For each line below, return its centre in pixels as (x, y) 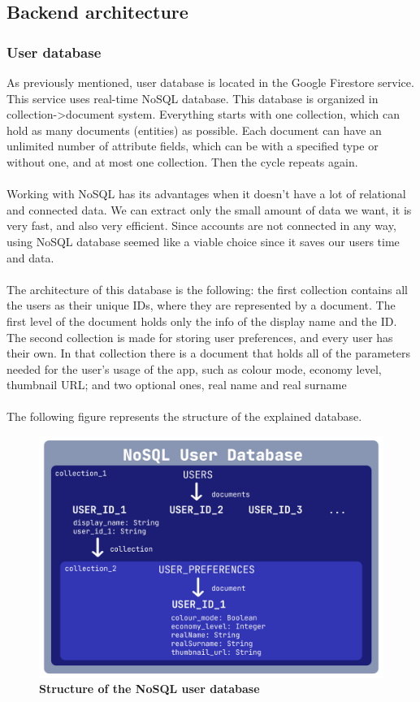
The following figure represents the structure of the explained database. (184, 416)
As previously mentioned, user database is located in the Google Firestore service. (210, 82)
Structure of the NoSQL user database (149, 689)
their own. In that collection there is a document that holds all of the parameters (208, 353)
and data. (30, 257)
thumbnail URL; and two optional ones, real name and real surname (177, 385)
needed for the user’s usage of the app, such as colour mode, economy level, (194, 368)
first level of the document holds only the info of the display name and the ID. (202, 321)
